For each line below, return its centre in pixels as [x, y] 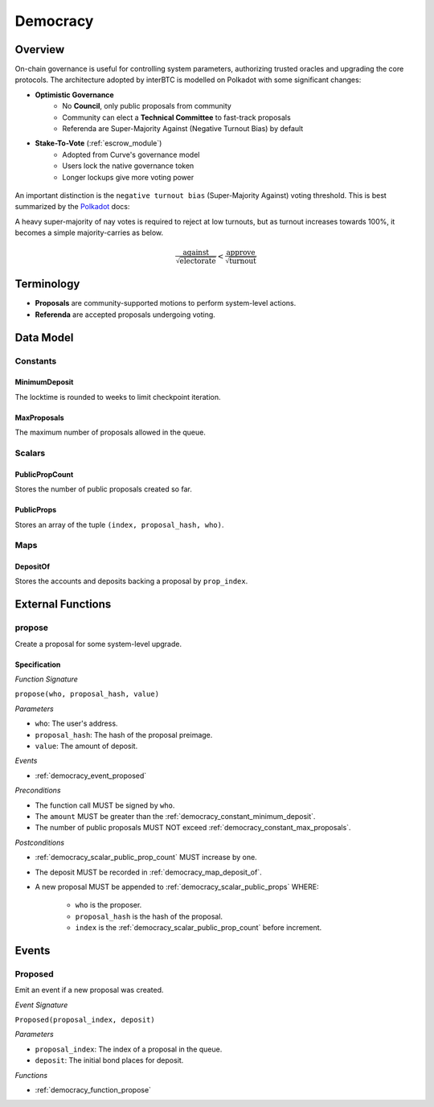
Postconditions [39, 842]
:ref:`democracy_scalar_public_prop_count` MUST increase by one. [146, 858]
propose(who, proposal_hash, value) [87, 694]
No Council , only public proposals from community [147, 106]
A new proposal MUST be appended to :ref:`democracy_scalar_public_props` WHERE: [177, 887]
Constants [36, 360]
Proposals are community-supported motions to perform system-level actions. [166, 303]
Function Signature [46, 679]
